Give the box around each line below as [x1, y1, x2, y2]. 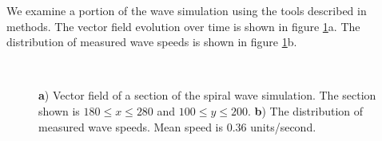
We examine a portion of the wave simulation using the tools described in [6, 2, 367, 18]
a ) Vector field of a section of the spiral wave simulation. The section [38, 87, 376, 104]
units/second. [250, 118, 316, 135]
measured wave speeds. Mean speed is [38, 118, 223, 135]
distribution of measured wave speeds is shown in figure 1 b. [6, 33, 297, 50]
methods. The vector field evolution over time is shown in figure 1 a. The [6, 18, 360, 34]
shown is [38, 102, 80, 119]
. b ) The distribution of [247, 102, 364, 119]
